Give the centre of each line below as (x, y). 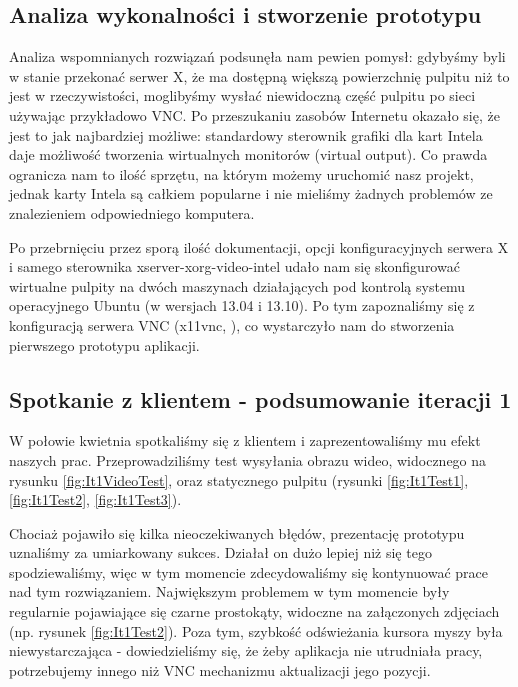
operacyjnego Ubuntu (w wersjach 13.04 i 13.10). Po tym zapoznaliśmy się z (242, 305)
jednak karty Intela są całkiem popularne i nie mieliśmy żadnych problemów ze (251, 193)
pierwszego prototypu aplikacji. (104, 344)
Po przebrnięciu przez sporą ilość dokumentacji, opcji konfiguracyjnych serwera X (259, 246)
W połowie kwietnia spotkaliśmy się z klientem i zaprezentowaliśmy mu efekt (245, 440)
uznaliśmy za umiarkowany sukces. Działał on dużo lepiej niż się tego (220, 552)
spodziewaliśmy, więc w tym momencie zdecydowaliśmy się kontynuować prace (248, 571)
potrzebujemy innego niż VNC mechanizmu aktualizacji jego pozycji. (220, 669)
